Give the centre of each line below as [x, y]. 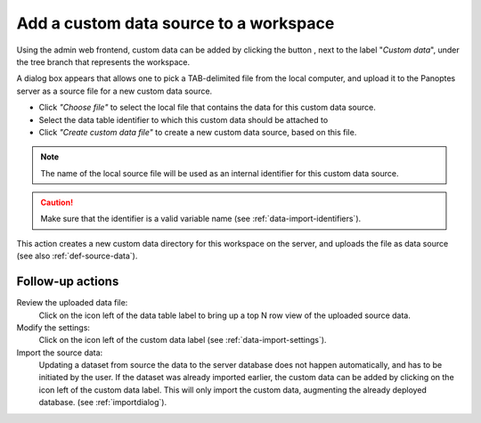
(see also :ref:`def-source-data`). [77, 256]
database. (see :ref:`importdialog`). [103, 403]
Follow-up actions [68, 282]
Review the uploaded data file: [72, 303]
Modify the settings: [53, 327]
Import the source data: [60, 353]
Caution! [57, 203]
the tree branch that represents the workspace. [103, 61]
